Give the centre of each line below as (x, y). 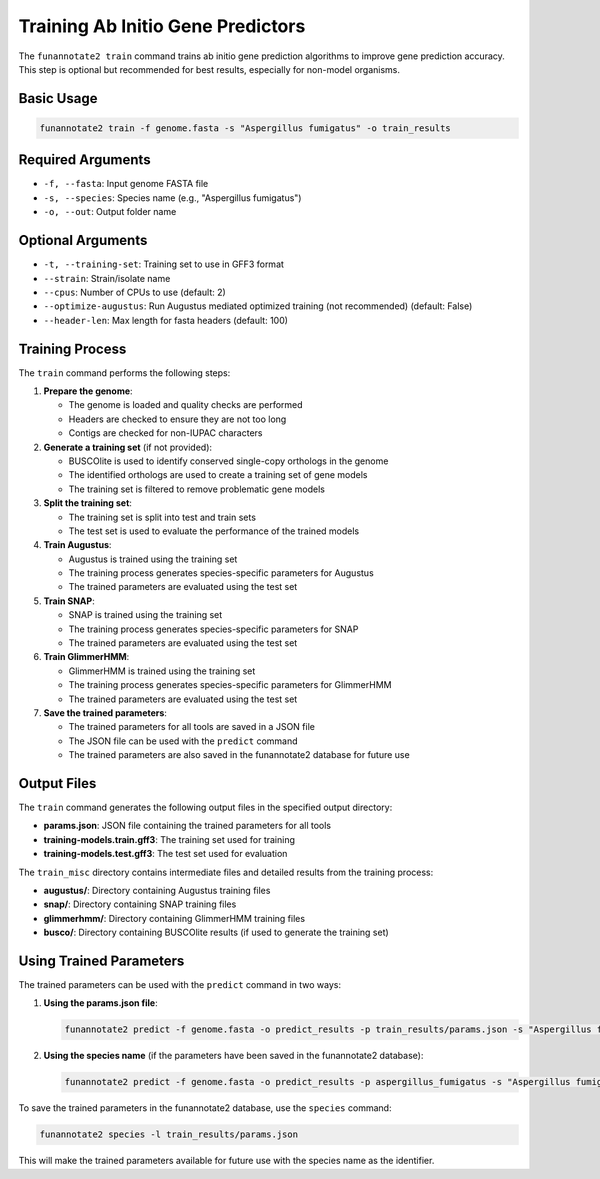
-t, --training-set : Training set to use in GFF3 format (164, 264)
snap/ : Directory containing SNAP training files (140, 904)
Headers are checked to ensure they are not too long (177, 419)
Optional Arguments (83, 240)
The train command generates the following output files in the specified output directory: (205, 807)
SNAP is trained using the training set (145, 615)
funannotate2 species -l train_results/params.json (169, 1134)
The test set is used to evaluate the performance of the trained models (214, 531)
